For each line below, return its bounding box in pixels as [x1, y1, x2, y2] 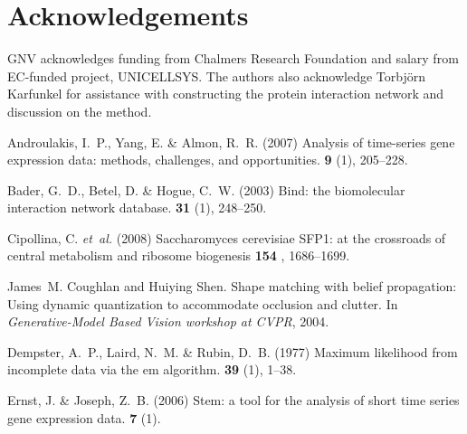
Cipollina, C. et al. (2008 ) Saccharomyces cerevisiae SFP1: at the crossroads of [7, 228, 446, 247]
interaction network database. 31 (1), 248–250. [7, 198, 267, 217]
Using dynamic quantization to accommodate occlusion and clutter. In [7, 294, 398, 313]
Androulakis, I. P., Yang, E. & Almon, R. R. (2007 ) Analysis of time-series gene [7, 132, 455, 151]
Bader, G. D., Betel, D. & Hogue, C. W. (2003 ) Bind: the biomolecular [7, 180, 405, 199]
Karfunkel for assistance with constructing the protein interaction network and [7, 84, 444, 103]
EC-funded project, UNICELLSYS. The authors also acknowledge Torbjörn [7, 66, 425, 85]
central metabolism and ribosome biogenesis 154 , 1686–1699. [7, 246, 350, 265]
